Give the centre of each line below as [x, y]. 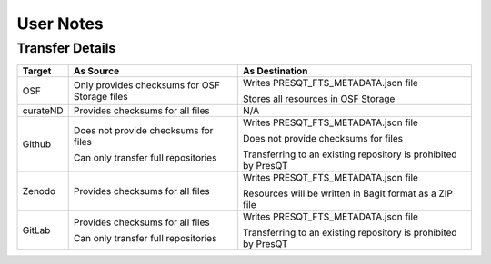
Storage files [100, 97]
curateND [43, 111]
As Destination [275, 71]
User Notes [60, 24]
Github [37, 144]
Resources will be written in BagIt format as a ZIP [348, 193]
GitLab [36, 230]
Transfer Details [66, 48]
